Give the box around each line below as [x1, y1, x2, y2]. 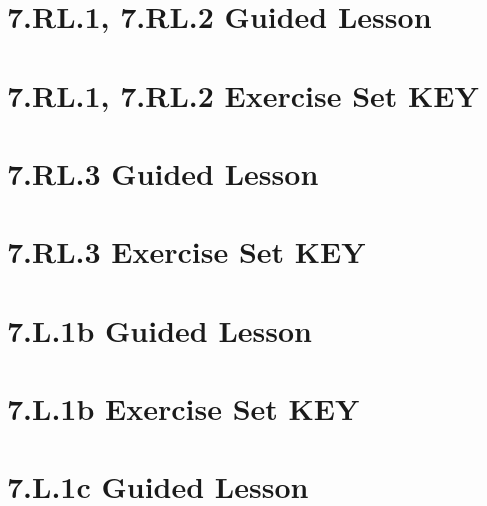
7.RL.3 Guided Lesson [7, 152, 319, 193]
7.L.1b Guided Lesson [7, 309, 313, 350]
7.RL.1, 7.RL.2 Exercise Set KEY [7, 74, 479, 115]
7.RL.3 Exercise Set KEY [7, 231, 366, 272]
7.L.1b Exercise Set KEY [7, 388, 360, 429]
